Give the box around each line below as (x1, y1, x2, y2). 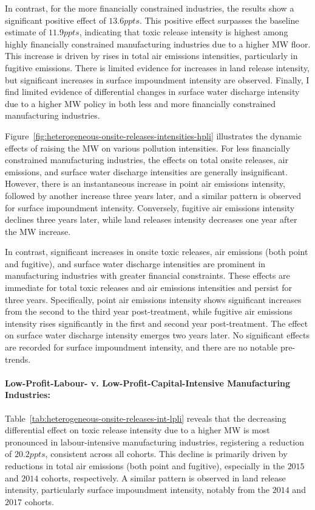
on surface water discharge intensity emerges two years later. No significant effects (5, 329, 310, 341)
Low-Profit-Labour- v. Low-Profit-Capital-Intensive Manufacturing (5, 376, 291, 389)
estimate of (5, 26, 46, 38)
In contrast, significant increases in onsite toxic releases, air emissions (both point (5, 245, 308, 258)
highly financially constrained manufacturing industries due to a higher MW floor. (5, 37, 311, 50)
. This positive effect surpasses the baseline (139, 13, 299, 26)
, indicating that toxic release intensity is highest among (79, 26, 288, 38)
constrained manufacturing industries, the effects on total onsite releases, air (5, 153, 288, 166)
